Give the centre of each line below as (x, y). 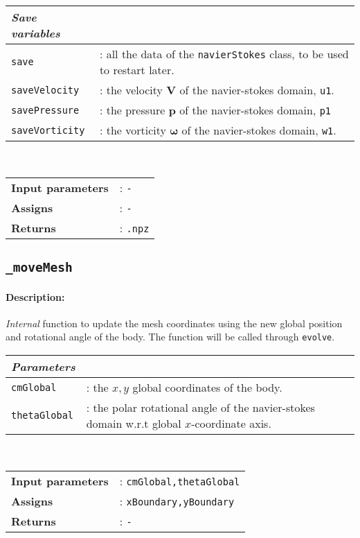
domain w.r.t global (134, 423)
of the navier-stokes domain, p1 (255, 110)
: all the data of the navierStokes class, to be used (224, 54)
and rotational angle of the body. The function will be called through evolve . (170, 337)
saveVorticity (48, 130)
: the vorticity (133, 130)
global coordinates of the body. (207, 387)
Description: (35, 296)
